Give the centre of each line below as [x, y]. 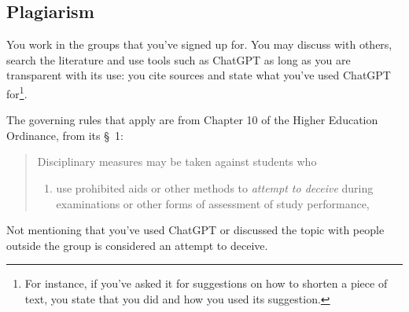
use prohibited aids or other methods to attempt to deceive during [215, 188]
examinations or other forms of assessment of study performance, [213, 203]
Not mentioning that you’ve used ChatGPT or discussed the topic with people [195, 230]
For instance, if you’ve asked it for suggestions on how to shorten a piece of [206, 283]
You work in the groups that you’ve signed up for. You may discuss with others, [199, 44]
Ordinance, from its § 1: [65, 135]
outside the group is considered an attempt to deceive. [137, 245]
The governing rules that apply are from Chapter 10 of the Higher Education [192, 120]
